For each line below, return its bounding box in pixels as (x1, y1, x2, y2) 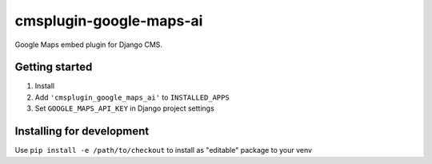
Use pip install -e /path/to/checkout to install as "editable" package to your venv (14, 146, 312, 155)
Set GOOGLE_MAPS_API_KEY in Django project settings (34, 103, 215, 113)
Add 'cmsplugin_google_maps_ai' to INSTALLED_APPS (34, 92, 230, 102)
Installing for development (14, 124, 150, 139)
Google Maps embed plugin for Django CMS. (14, 40, 163, 49)
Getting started (14, 61, 93, 74)
